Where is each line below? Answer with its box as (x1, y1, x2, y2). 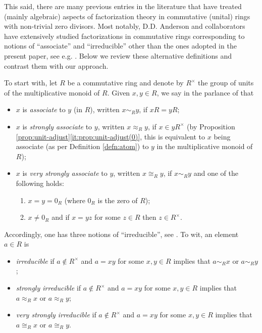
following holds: (16, 177, 64, 188)
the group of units (198, 77, 254, 88)
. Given (107, 87, 130, 98)
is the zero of (97, 195, 138, 205)
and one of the (193, 168, 238, 178)
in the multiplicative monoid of (156, 141, 253, 152)
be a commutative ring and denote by (67, 77, 184, 88)
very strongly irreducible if (16, 309, 96, 320)
